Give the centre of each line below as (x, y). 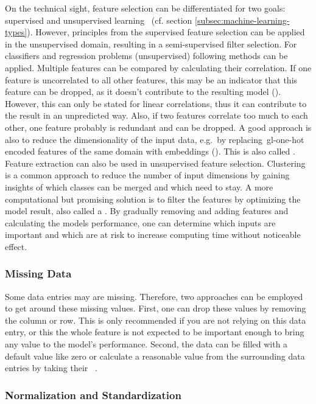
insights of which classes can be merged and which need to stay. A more (139, 186)
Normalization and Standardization (93, 395)
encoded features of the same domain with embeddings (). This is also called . (150, 151)
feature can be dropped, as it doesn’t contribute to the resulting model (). (143, 92)
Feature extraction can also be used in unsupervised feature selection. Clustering (155, 163)
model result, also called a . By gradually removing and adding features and (147, 211)
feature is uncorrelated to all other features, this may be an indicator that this (151, 79)
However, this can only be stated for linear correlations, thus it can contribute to (156, 103)
